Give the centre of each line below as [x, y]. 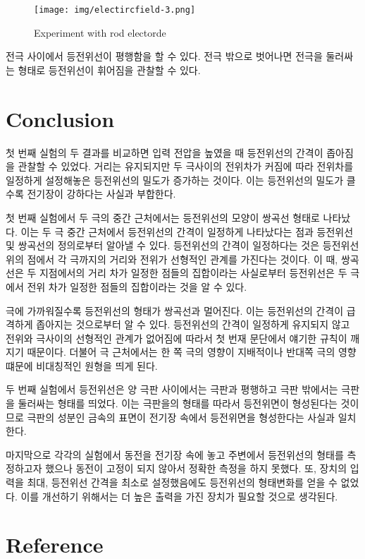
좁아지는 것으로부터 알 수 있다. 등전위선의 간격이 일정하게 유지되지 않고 [193, 324]
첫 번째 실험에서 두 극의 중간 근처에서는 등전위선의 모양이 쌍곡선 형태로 [163, 217]
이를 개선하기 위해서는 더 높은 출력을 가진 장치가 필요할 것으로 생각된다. [179, 496]
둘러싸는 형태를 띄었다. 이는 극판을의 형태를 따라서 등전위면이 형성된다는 [178, 403]
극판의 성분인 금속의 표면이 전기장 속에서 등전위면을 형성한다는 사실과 [181, 417]
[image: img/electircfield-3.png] [115, 10]
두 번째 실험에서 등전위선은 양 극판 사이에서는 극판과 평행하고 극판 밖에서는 [172, 389]
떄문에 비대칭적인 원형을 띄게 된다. [82, 365]
